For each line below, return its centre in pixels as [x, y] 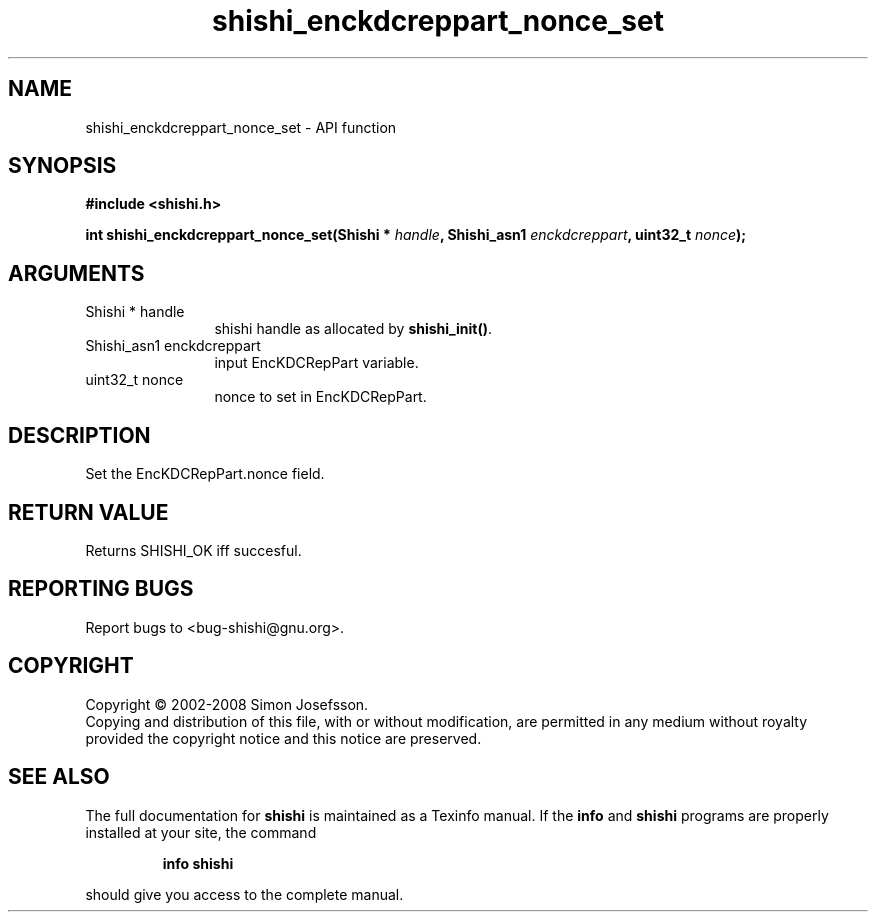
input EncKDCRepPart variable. [316, 363]
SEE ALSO [59, 777]
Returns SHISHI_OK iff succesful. [193, 550]
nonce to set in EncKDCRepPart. [320, 397]
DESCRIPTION [79, 435]
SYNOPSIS [62, 166]
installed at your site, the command [201, 832]
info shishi [198, 863]
